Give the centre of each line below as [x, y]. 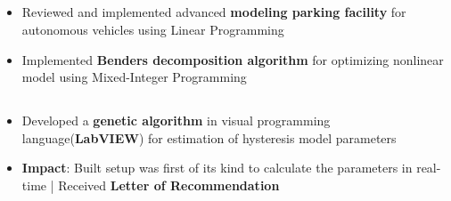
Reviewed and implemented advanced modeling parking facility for [214, 12]
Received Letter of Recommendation [169, 185]
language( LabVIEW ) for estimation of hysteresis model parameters [209, 137]
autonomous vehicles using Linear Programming [153, 29]
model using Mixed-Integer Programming [134, 77]
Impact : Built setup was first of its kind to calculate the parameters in [217, 168]
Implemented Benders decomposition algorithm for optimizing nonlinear [233, 59]
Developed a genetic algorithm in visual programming [176, 121]
